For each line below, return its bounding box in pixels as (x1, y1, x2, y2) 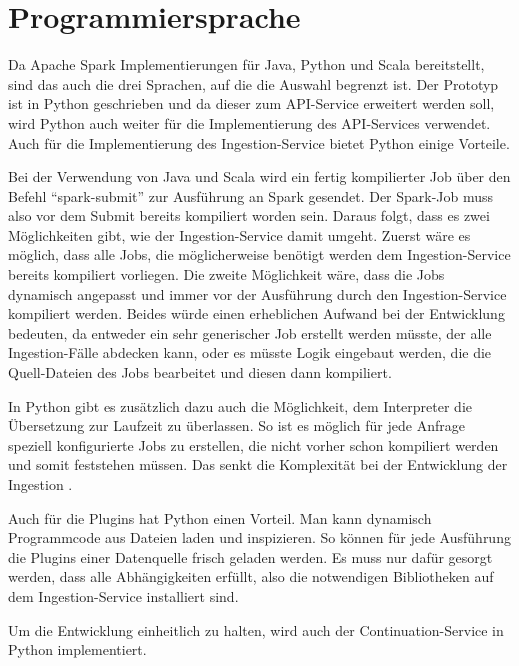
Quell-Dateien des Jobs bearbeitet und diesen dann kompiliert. (8, 362, 392, 383)
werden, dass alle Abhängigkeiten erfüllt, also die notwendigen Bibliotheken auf (8, 566, 494, 587)
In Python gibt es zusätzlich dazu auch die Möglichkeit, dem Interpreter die (8, 395, 473, 416)
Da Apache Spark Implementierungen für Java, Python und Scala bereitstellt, (8, 54, 485, 75)
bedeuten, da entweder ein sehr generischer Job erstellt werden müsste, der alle (8, 322, 492, 343)
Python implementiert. (8, 639, 147, 660)
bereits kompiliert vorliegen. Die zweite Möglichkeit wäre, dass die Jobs (8, 264, 445, 285)
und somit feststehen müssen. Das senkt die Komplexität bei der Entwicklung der (8, 454, 508, 475)
